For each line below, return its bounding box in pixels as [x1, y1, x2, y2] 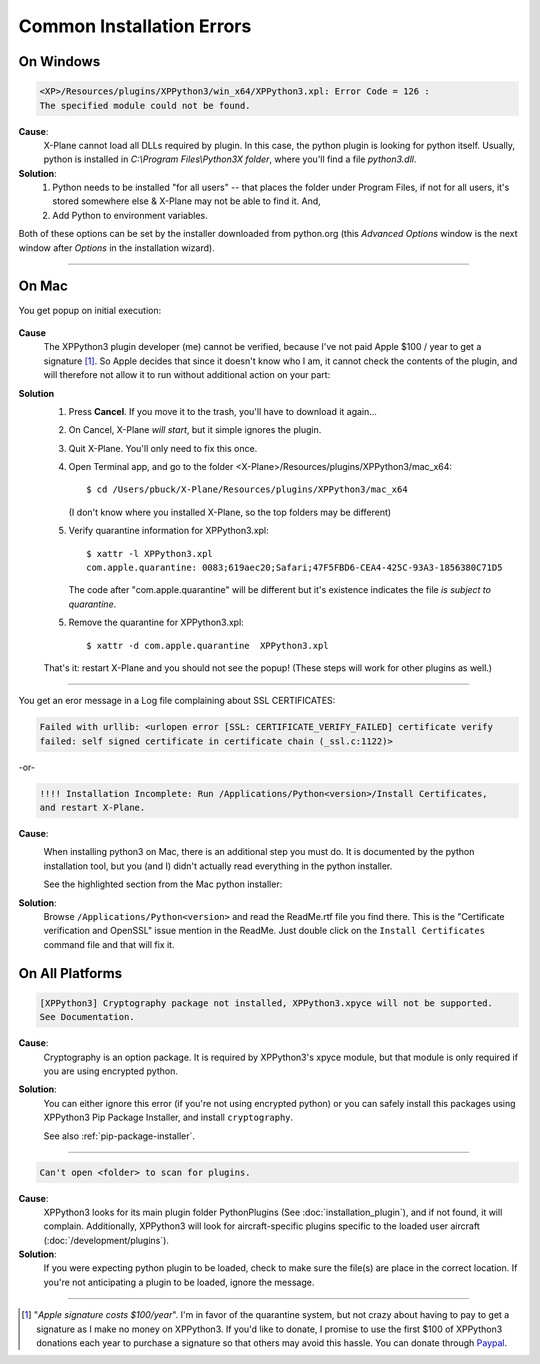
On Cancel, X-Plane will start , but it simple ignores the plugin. [68, 424, 322, 436]
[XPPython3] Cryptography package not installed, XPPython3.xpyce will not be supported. [39, 997, 494, 1009]
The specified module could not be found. [39, 100, 251, 111]
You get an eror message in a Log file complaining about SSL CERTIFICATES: [18, 695, 336, 707]
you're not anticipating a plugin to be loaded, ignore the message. [43, 1276, 315, 1288]
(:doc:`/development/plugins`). [43, 1234, 170, 1246]
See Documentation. [39, 1011, 135, 1023]
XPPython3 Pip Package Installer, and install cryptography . [43, 1111, 294, 1124]
